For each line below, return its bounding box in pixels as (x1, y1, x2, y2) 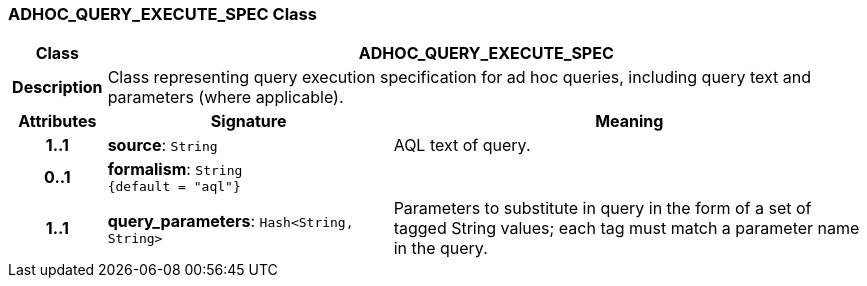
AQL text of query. (393, 135, 531, 156)
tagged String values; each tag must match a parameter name (393, 218, 860, 239)
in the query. (393, 238, 488, 259)
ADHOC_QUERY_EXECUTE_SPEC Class (8, 4, 317, 24)
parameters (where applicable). (107, 87, 344, 108)
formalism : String (107, 159, 243, 180)
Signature (210, 111, 287, 132)
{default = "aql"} (107, 179, 241, 195)
